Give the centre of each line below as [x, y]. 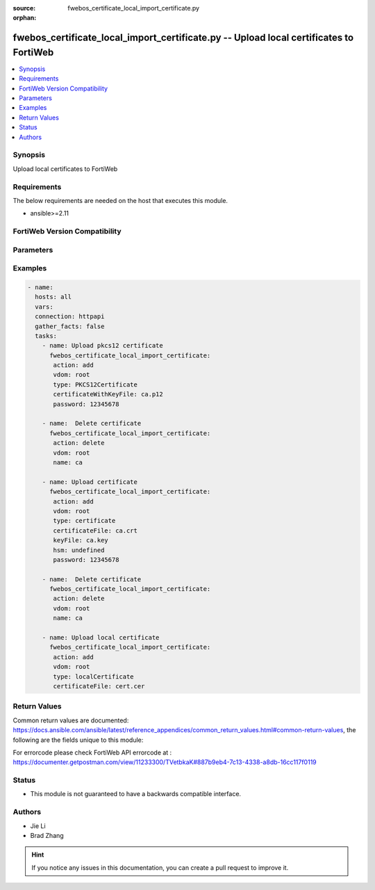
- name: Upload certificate [90, 482]
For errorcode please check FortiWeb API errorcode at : [92, 752]
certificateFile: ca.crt [95, 531]
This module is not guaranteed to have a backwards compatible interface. [136, 794]
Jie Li [38, 826]
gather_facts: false [70, 326]
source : [24, 8]
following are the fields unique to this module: [78, 740]
